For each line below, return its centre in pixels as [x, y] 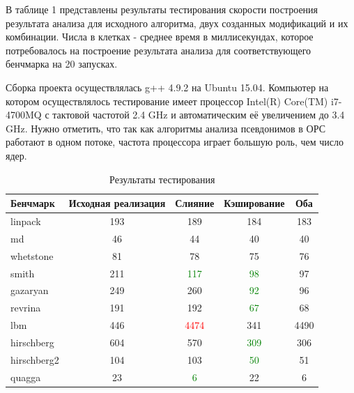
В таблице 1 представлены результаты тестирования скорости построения [162, 9]
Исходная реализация [117, 203]
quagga [26, 377]
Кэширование [254, 203]
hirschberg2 [35, 359]
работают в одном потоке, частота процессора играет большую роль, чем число [175, 142]
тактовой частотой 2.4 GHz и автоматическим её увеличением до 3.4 [199, 115]
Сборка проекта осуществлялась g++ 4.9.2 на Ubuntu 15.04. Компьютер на [167, 87]
